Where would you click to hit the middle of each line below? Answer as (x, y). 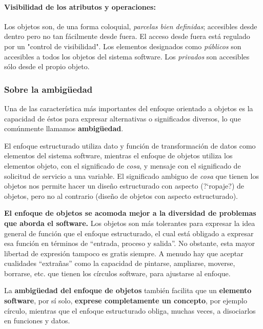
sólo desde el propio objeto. (47, 66)
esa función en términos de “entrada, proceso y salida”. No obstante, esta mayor (130, 243)
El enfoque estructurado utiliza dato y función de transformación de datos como (130, 145)
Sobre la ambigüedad (48, 89)
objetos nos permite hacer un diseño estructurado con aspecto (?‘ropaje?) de (124, 186)
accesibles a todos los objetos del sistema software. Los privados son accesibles (127, 56)
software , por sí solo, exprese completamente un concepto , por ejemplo (126, 301)
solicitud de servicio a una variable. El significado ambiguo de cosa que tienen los (131, 176)
